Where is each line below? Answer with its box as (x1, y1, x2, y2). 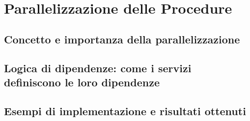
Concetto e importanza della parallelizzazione (4, 31, 240, 46)
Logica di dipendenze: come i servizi (4, 60, 192, 75)
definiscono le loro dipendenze (4, 74, 160, 89)
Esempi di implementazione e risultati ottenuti (4, 103, 246, 118)
